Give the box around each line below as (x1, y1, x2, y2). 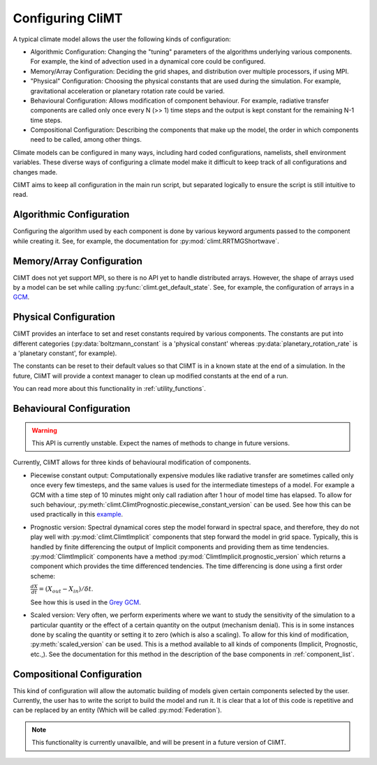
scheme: (30, 572, 56, 580)
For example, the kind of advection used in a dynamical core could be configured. (30, 57, 266, 66)
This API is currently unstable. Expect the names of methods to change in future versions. (31, 439, 290, 447)
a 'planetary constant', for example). (13, 349, 117, 357)
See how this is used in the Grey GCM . (30, 597, 141, 607)
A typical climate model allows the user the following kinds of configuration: (13, 35, 231, 43)
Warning (31, 426, 57, 434)
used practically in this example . (30, 510, 124, 519)
